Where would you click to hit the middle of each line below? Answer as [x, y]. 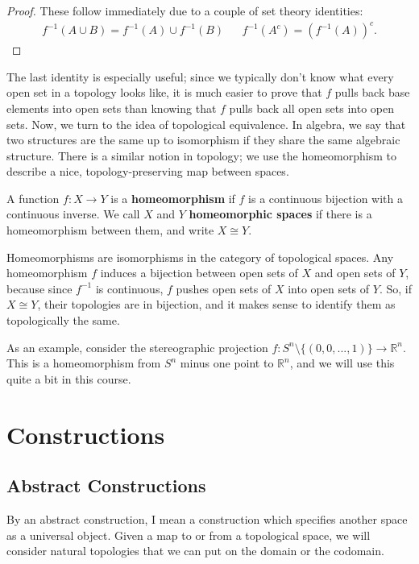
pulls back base [372, 92]
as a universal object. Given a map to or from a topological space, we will [189, 535]
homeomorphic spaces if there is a [280, 214]
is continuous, [129, 288]
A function [33, 198]
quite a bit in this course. [69, 378]
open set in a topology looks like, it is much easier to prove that [164, 92]
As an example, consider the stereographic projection [137, 347]
